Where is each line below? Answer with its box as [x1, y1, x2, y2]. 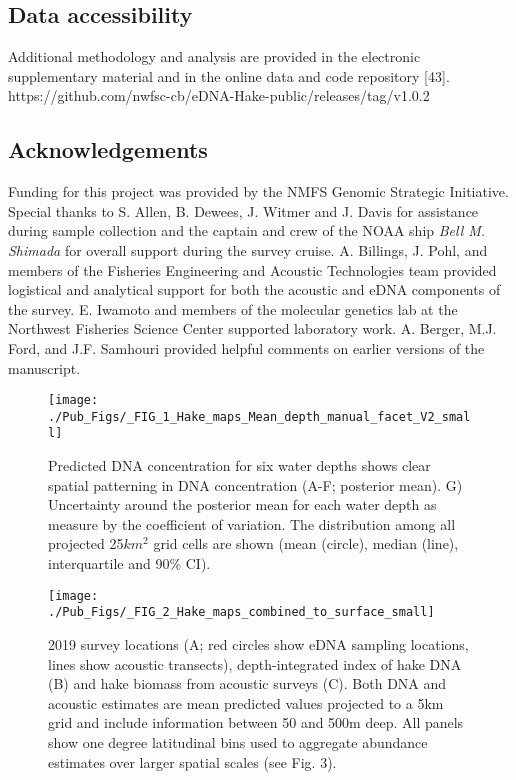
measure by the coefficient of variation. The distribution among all [48, 513, 456, 534]
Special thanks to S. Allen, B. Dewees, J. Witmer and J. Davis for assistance [8, 200, 479, 221]
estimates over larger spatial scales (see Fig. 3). [48, 751, 337, 772]
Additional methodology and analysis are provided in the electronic [8, 46, 421, 67]
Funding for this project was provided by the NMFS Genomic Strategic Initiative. [8, 181, 509, 202]
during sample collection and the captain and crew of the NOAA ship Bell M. [8, 220, 486, 241]
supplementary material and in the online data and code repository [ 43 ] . [8, 65, 450, 86]
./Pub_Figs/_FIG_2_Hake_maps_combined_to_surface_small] [48, 605, 435, 620]
